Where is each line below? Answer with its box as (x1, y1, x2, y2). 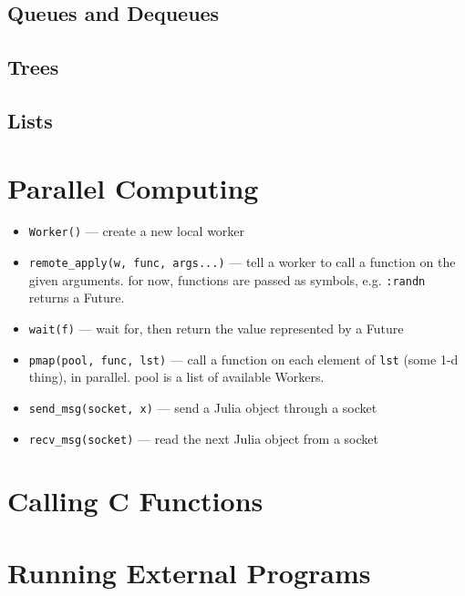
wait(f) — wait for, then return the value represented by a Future (28, 319, 404, 338)
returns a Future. (28, 288, 125, 307)
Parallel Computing (7, 169, 259, 206)
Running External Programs (7, 553, 371, 591)
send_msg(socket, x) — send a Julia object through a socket (28, 397, 377, 416)
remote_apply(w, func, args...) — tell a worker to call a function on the (28, 252, 456, 272)
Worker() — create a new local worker (28, 221, 245, 241)
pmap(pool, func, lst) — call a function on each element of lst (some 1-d (28, 349, 459, 368)
